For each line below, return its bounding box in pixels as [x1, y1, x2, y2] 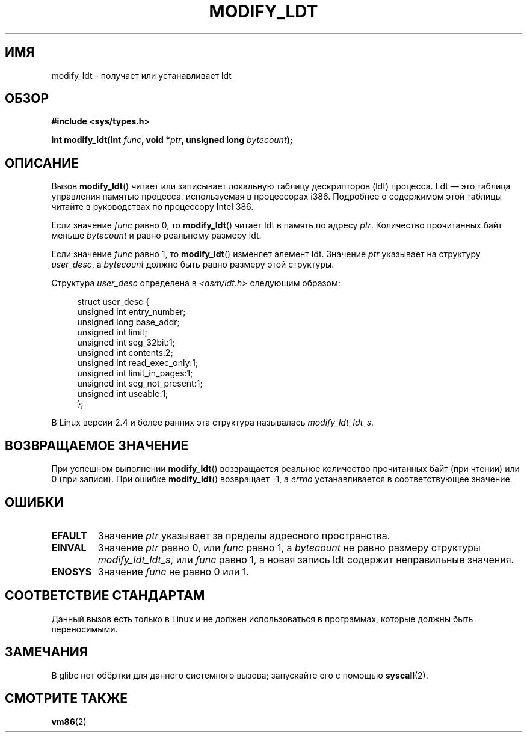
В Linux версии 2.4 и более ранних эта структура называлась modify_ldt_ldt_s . [51, 417, 374, 428]
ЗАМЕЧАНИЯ [5, 644, 88, 660]
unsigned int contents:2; [77, 347, 173, 358]
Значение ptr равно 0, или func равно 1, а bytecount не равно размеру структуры [97, 541, 481, 554]
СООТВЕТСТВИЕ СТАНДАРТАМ [5, 588, 205, 604]
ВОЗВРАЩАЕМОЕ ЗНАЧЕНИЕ [5, 438, 189, 453]
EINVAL [51, 541, 87, 554]
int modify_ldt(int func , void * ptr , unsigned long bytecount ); [51, 135, 293, 145]
